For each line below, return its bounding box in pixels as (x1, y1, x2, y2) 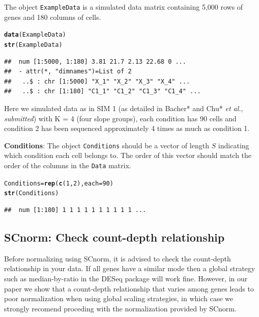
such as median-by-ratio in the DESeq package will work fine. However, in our (4, 273, 248, 283)
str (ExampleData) (4, 41, 63, 48)
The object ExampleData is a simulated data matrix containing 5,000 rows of (4, 2, 243, 12)
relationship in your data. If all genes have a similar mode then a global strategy (4, 263, 255, 274)
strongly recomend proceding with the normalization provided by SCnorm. (4, 303, 237, 313)
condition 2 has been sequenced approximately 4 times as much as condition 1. (4, 123, 250, 134)
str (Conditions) (4, 190, 59, 197)
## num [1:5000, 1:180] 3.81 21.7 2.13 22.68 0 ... (4, 58, 186, 65)
